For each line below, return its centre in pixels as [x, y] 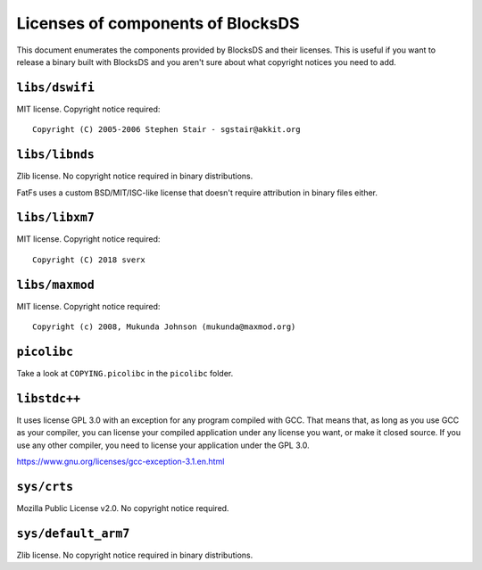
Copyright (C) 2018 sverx [89, 260]
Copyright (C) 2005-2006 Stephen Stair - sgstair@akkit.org [166, 130]
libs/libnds [56, 155]
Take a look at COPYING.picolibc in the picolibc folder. [125, 374]
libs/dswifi [56, 87]
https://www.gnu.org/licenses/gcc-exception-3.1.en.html [120, 462]
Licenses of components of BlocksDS [158, 23]
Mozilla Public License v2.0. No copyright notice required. [123, 508]
